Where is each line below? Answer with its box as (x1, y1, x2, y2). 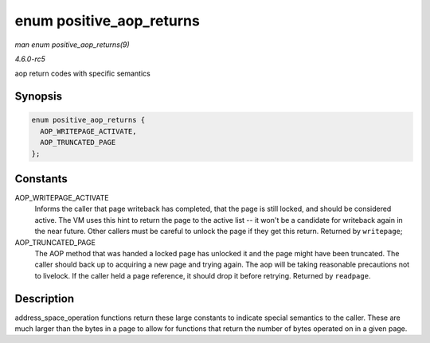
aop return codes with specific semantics (14, 68, 150, 79)
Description (14, 291, 75, 306)
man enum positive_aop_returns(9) (14, 40, 131, 49)
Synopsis (14, 90, 63, 103)
